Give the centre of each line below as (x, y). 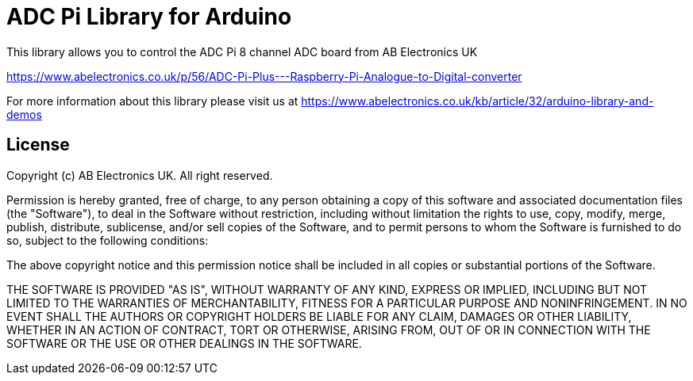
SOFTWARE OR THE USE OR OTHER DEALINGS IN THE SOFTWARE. (184, 343)
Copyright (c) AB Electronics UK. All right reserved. (140, 175)
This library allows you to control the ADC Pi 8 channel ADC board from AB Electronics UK (242, 51)
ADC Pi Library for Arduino (149, 17)
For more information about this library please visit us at (152, 101)
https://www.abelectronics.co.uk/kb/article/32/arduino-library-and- (477, 101)
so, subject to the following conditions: (108, 240)
